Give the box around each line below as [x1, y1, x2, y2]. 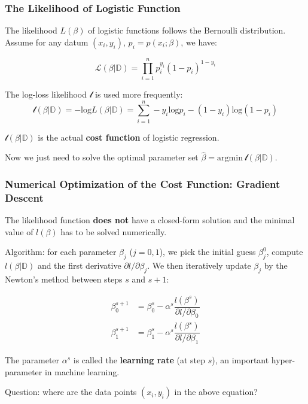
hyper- [271, 354, 295, 366]
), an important [212, 354, 269, 366]
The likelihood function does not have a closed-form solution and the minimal [5, 214, 295, 226]
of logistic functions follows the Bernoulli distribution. [88, 24, 286, 37]
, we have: [181, 35, 217, 48]
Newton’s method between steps [5, 272, 123, 285]
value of [5, 225, 33, 238]
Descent [5, 190, 44, 205]
